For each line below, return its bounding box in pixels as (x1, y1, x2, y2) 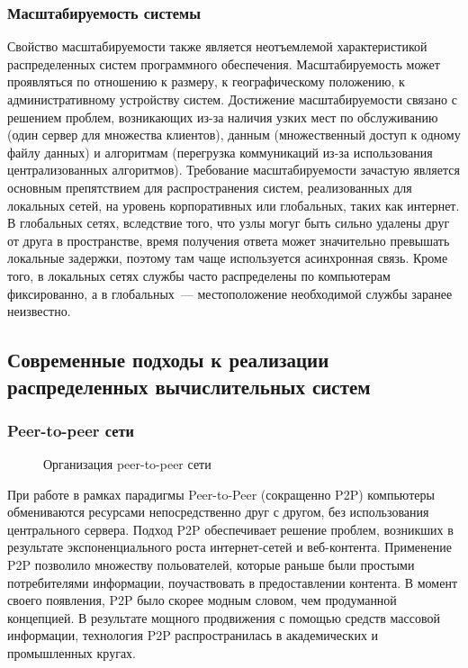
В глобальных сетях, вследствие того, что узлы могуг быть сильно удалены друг (7, 213, 450, 232)
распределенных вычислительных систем (7, 372, 371, 400)
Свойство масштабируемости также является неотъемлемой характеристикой (7, 37, 427, 56)
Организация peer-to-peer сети (43, 455, 211, 474)
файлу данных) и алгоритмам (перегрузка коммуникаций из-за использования (7, 142, 433, 161)
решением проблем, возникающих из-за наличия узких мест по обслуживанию (7, 107, 438, 126)
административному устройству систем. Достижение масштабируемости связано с (7, 90, 457, 108)
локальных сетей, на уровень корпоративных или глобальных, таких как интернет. (7, 195, 460, 214)
